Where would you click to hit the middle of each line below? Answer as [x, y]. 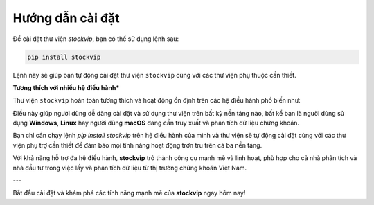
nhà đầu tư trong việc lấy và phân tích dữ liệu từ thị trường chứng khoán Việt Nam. [130, 168]
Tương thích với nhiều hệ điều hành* [66, 87]
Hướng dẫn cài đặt [66, 18]
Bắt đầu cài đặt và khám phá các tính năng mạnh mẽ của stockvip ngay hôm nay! [129, 193]
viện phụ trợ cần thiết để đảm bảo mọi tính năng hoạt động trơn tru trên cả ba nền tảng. [137, 145]
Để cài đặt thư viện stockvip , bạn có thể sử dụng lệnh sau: [96, 39]
